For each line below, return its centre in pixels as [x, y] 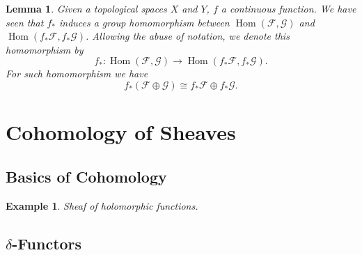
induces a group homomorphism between [144, 22]
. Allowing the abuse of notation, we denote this [188, 36]
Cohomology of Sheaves [121, 132]
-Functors [47, 243]
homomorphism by [45, 49]
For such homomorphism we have [77, 74]
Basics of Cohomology [86, 176]
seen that [25, 22]
